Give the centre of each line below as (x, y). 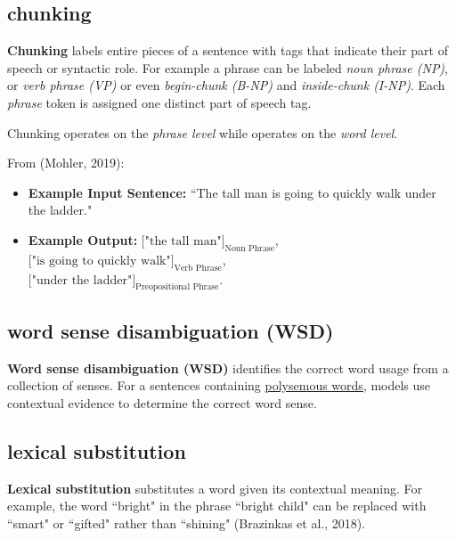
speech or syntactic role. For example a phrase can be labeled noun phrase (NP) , (228, 67)
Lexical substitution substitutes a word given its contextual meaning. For (215, 488)
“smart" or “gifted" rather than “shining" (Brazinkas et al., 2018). (187, 523)
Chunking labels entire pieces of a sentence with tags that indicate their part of (228, 50)
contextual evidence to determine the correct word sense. (162, 402)
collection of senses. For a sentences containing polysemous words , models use (219, 385)
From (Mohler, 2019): (66, 163)
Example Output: (83, 239)
